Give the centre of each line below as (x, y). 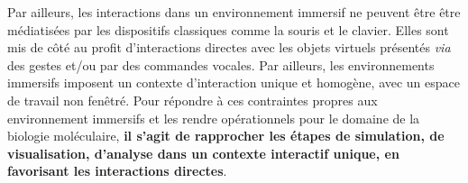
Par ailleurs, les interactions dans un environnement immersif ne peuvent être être (234, 12)
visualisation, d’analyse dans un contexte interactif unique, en (203, 153)
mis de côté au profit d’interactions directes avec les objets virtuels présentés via (229, 47)
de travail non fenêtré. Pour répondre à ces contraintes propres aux (193, 100)
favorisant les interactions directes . (117, 171)
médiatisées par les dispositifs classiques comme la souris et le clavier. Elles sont (228, 29)
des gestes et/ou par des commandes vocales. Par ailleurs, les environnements (221, 64)
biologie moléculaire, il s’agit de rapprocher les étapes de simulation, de (226, 136)
